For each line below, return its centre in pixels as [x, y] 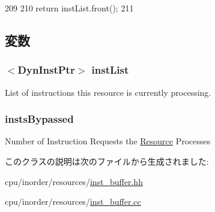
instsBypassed [39, 119]
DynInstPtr [46, 70]
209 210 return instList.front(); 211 [69, 8]
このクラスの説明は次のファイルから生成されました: [107, 161]
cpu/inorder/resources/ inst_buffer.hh [74, 181]
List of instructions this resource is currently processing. [108, 92]
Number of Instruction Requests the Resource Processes [108, 141]
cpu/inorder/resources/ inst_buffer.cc [73, 202]
